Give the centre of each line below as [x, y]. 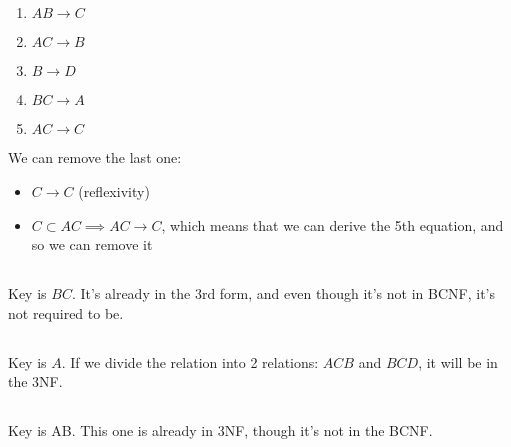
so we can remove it [92, 244]
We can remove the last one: [95, 157]
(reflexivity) [114, 190]
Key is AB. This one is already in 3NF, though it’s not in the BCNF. [220, 430]
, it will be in [458, 361]
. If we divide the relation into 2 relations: [190, 361]
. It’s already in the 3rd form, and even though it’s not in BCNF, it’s [283, 293]
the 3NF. [35, 381]
